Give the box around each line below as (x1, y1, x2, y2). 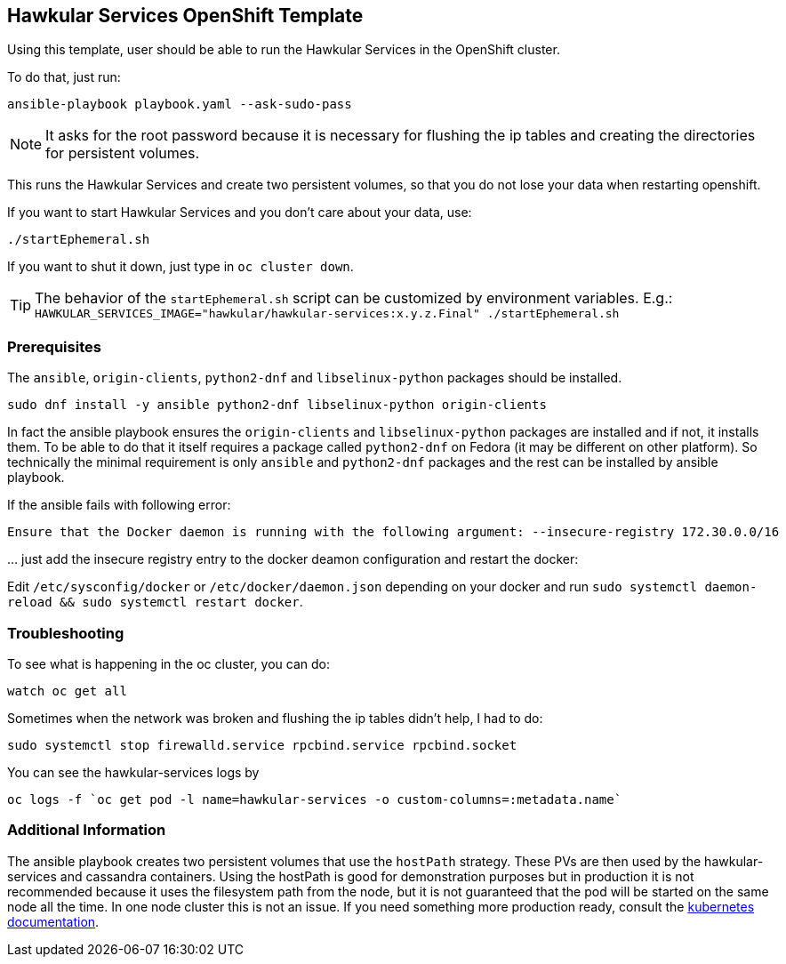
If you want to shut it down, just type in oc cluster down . (7, 259, 354, 275)
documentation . (7, 913, 100, 929)
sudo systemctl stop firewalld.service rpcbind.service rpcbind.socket (7, 737, 517, 752)
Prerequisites (7, 337, 101, 356)
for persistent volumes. (45, 144, 200, 163)
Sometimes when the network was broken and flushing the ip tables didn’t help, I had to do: (7, 710, 543, 726)
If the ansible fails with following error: (7, 497, 231, 513)
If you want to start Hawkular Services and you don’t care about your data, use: (7, 205, 472, 221)
